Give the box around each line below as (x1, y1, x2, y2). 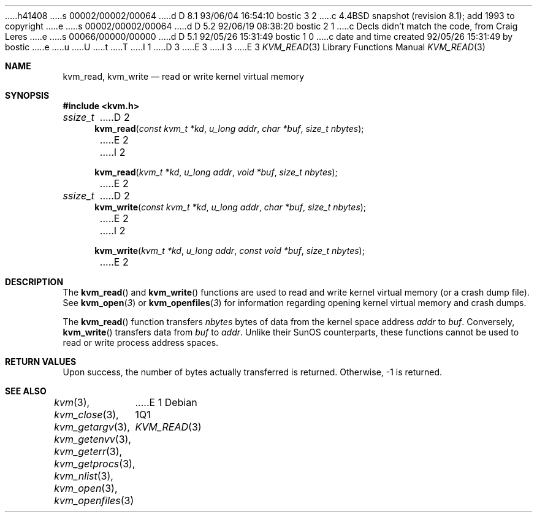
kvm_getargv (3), (54, 421, 130, 433)
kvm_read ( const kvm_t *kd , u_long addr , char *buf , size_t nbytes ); (94, 123, 364, 134)
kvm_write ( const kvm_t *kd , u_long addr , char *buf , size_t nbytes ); (94, 202, 367, 212)
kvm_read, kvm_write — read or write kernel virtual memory (63, 71, 305, 82)
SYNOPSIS (5, 90, 50, 101)
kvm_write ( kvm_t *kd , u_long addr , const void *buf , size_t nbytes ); (94, 245, 365, 256)
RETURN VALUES (5, 356, 77, 367)
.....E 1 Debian (135, 396, 197, 408)
